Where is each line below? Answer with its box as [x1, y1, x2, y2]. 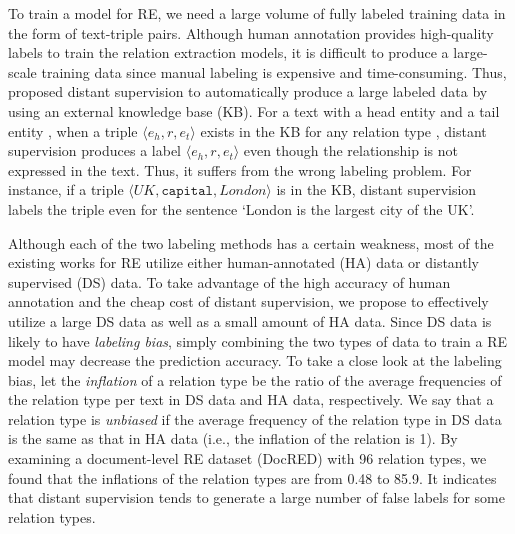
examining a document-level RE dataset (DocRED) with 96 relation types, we [8, 448, 487, 469]
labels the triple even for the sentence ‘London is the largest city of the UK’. [8, 198, 475, 219]
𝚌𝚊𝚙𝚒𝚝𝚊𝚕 [161, 184, 213, 199]
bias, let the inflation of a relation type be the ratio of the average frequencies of [8, 369, 502, 390]
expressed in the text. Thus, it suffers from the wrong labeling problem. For [8, 159, 472, 180]
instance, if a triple [8, 179, 124, 200]
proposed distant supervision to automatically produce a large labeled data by [8, 81, 488, 102]
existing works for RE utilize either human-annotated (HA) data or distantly [8, 252, 479, 273]
